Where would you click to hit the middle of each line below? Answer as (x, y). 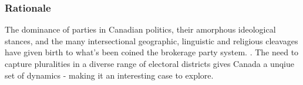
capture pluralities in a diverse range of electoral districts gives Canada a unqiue (149, 63)
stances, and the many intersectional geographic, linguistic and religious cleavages (151, 40)
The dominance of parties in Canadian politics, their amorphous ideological (140, 29)
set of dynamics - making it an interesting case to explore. (109, 75)
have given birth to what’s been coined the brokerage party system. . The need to (152, 52)
